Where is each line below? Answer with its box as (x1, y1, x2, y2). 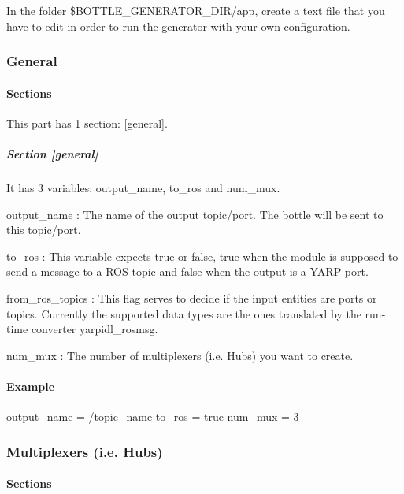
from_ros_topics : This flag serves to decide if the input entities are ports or (6, 289, 377, 306)
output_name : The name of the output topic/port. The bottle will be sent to (6, 206, 384, 222)
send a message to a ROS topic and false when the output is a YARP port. (6, 263, 369, 280)
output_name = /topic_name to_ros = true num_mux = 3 (6, 408, 299, 425)
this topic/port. (6, 221, 81, 238)
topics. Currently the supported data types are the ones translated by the (6, 305, 361, 321)
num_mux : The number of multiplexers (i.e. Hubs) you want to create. (6, 347, 354, 363)
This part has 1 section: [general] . (6, 114, 168, 131)
